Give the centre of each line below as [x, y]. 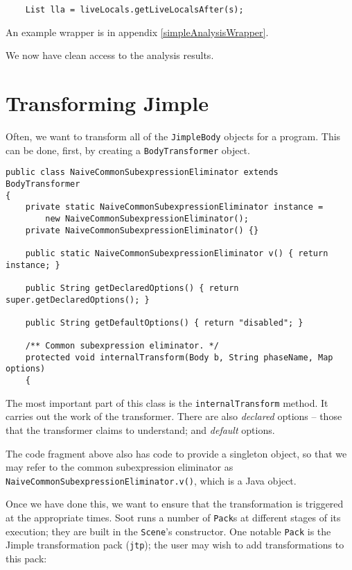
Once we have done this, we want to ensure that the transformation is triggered [175, 504]
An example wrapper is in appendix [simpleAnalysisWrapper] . [137, 32]
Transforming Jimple [107, 103]
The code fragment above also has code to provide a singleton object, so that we [176, 453]
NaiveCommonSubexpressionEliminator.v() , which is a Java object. [151, 480]
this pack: [26, 558]
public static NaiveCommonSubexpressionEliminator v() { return [177, 253]
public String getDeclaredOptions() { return [132, 288]
